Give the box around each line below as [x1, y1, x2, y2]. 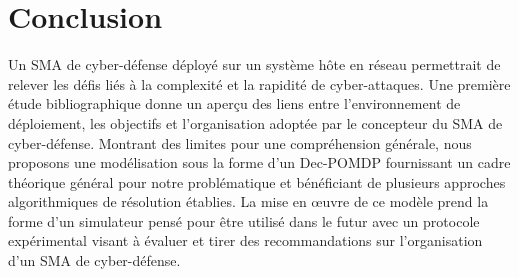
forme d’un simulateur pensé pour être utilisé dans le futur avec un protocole [8, 210, 480, 231]
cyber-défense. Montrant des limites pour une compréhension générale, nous [8, 132, 472, 153]
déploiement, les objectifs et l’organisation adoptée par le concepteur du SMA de [8, 112, 503, 133]
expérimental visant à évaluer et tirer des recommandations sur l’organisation [8, 230, 483, 251]
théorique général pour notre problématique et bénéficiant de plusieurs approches [8, 171, 506, 192]
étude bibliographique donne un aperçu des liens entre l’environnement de [8, 93, 461, 114]
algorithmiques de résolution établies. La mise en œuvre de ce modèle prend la [8, 191, 489, 212]
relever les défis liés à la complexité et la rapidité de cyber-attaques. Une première [8, 73, 511, 94]
